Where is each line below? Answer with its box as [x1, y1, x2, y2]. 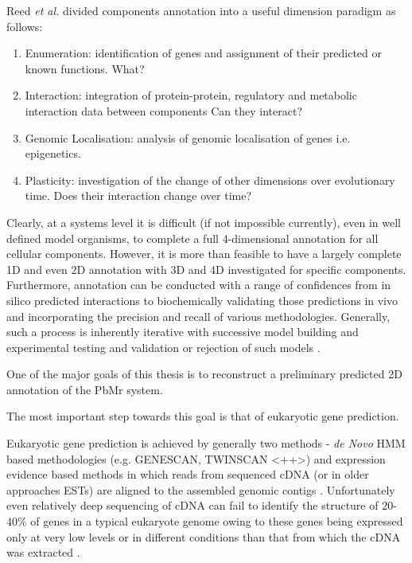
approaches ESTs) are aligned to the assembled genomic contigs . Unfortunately [6, 481, 395, 498]
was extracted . [6, 544, 80, 561]
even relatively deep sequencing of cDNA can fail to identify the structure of [6, 497, 379, 514]
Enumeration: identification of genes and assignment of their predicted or [25, 45, 383, 61]
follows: [6, 18, 43, 34]
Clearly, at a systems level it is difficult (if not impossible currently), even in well [6, 213, 401, 230]
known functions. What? [25, 60, 145, 76]
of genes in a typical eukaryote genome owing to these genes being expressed [30, 513, 403, 530]
